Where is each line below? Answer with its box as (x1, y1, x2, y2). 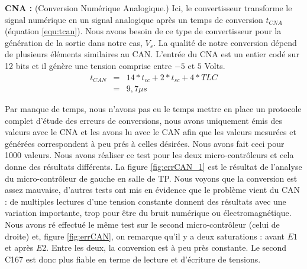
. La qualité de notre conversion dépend (153, 36, 297, 48)
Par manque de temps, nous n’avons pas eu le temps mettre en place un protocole (5, 103, 302, 115)
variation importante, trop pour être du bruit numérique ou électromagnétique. (5, 206, 292, 219)
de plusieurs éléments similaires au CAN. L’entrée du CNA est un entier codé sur (5, 48, 299, 60)
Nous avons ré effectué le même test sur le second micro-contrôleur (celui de (5, 218, 280, 231)
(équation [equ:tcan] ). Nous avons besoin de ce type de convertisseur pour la (5, 25, 282, 37)
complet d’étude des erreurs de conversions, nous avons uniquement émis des (5, 114, 282, 126)
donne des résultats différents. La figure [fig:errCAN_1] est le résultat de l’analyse (5, 160, 302, 173)
